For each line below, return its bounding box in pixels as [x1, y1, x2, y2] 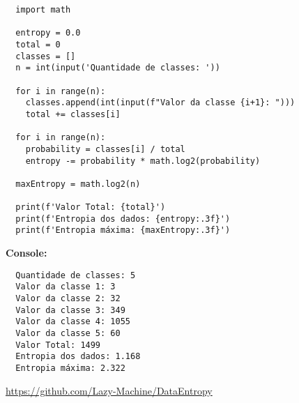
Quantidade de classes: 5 [15, 270, 136, 280]
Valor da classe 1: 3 [15, 282, 116, 292]
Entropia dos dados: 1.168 [15, 351, 141, 362]
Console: [6, 245, 47, 260]
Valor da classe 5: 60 [15, 328, 121, 338]
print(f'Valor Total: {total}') [15, 202, 166, 213]
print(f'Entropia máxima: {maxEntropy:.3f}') [15, 225, 231, 236]
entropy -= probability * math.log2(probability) [25, 155, 261, 166]
